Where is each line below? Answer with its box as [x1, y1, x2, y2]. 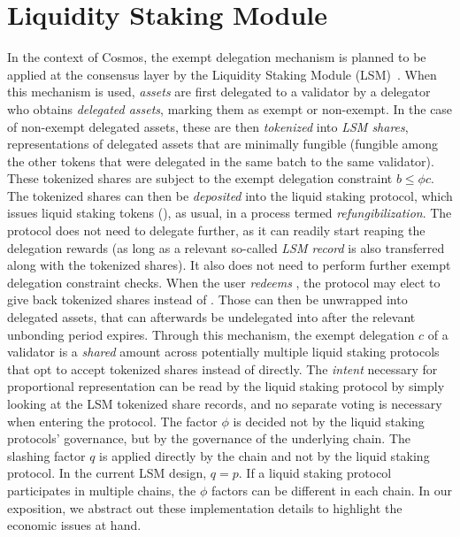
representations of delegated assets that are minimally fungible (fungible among [7, 134, 439, 153]
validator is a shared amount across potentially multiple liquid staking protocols [7, 342, 440, 361]
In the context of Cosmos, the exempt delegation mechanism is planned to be [7, 48, 426, 66]
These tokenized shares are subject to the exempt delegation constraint [7, 169, 393, 188]
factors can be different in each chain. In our [211, 480, 453, 499]
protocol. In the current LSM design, [7, 464, 207, 482]
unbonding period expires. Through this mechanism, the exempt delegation [7, 325, 415, 343]
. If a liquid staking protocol [238, 464, 392, 482]
